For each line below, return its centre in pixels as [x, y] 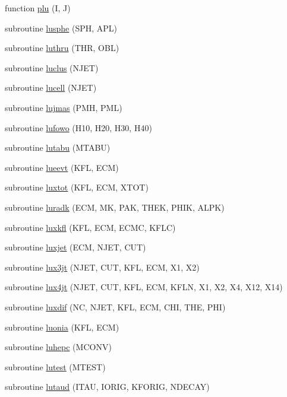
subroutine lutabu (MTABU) [58, 147]
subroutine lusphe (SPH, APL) [61, 28]
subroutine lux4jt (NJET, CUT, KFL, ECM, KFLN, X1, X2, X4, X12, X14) [144, 287]
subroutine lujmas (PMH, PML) [64, 107]
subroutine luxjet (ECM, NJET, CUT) [75, 247]
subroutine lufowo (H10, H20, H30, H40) [78, 127]
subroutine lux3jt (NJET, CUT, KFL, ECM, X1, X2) [102, 267]
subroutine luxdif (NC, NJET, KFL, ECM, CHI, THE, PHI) [115, 307]
